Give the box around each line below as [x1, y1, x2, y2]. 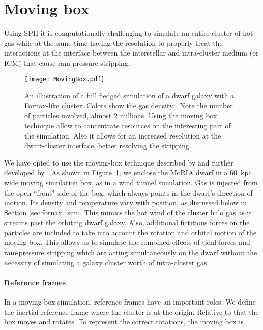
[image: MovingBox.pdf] [24, 75, 105, 83]
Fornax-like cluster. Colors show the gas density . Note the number [24, 100, 233, 111]
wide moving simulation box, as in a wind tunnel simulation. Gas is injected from [4, 177, 258, 187]
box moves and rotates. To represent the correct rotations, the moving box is [4, 316, 244, 327]
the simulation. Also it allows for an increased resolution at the [24, 130, 221, 141]
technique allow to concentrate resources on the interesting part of [24, 120, 231, 130]
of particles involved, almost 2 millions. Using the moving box [24, 110, 217, 121]
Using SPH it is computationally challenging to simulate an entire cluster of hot [4, 28, 253, 38]
